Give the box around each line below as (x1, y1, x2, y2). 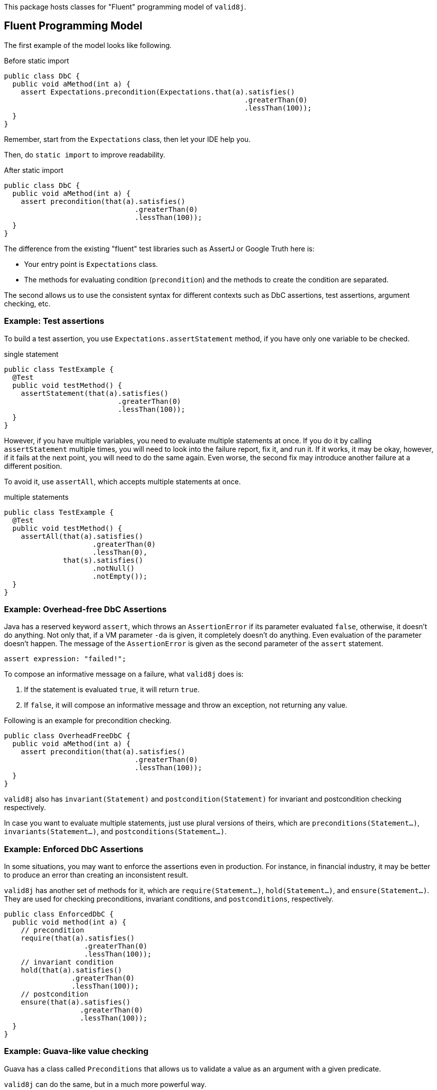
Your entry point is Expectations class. (24, 259, 158, 268)
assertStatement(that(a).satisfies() (20, 389, 168, 397)
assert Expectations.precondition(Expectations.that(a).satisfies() (20, 87, 295, 96)
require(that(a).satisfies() (20, 934, 135, 943)
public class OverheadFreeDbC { (4, 732, 130, 740)
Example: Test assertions (4, 316, 104, 326)
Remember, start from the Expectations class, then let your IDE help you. (4, 134, 251, 143)
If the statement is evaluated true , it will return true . (24, 685, 200, 694)
